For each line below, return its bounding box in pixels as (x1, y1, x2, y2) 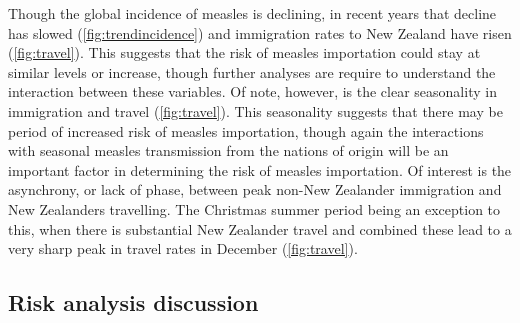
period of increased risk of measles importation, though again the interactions (8, 120, 484, 141)
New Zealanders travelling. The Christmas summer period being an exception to (8, 198, 501, 219)
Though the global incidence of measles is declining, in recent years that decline (8, 3, 497, 23)
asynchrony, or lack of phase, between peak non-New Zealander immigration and (8, 179, 502, 200)
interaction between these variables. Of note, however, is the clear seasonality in (8, 81, 497, 102)
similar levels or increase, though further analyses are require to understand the (8, 61, 496, 82)
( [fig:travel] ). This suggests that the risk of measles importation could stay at (8, 42, 481, 63)
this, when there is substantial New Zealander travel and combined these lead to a (8, 218, 512, 239)
